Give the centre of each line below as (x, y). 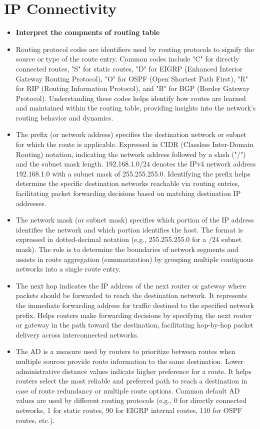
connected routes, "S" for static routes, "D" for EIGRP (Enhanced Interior (129, 68)
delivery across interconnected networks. (77, 334)
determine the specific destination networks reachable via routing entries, (128, 183)
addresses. (31, 203)
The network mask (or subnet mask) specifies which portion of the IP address (135, 220)
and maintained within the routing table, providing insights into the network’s (136, 108)
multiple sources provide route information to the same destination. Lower (129, 361)
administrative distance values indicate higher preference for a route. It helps (133, 371)
